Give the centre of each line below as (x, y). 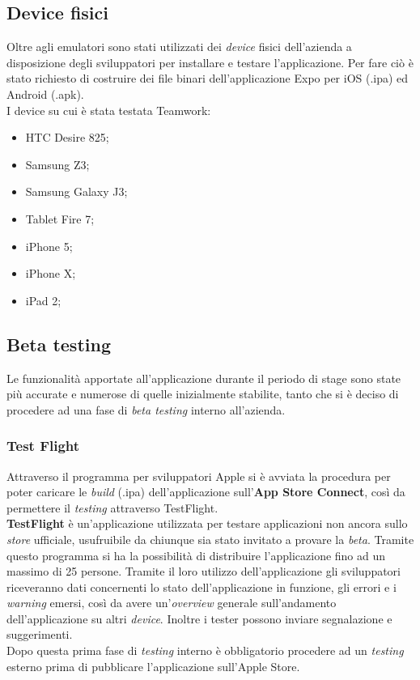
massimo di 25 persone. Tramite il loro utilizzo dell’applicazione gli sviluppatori (204, 571)
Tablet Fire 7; (60, 218)
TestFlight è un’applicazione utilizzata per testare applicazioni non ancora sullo (207, 523)
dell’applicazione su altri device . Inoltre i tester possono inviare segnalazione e (199, 618)
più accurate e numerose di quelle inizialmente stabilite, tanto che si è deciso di (203, 394)
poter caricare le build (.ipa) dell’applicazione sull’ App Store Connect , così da (206, 492)
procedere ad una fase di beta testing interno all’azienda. (146, 409)
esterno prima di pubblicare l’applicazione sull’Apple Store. (153, 666)
